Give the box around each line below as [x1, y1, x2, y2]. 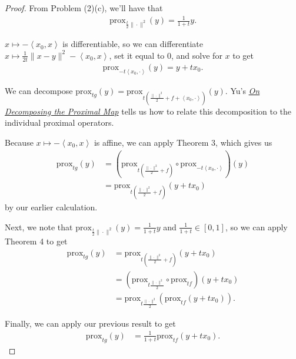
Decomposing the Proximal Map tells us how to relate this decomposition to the [5, 105, 292, 117]
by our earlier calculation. [5, 201, 98, 213]
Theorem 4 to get [5, 235, 68, 247]
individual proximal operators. [5, 116, 114, 129]
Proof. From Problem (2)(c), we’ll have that [5, 2, 163, 14]
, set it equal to [109, 49, 165, 61]
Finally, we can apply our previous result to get [5, 317, 176, 329]
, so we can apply [225, 220, 288, 233]
